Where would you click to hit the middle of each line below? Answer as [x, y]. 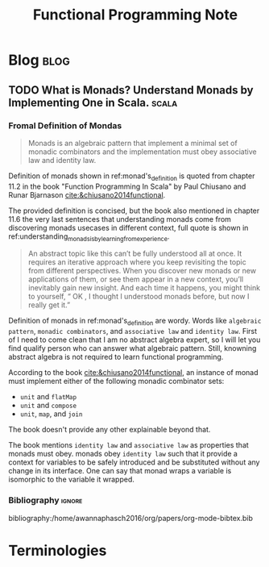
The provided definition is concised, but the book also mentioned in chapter [134, 211]
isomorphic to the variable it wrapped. [72, 479]
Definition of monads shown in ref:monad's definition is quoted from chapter [132, 177]
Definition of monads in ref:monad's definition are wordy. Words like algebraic [135, 322]
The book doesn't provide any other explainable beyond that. [110, 430]
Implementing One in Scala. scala [93, 102]
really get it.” [49, 305]
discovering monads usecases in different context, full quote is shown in [128, 227]
